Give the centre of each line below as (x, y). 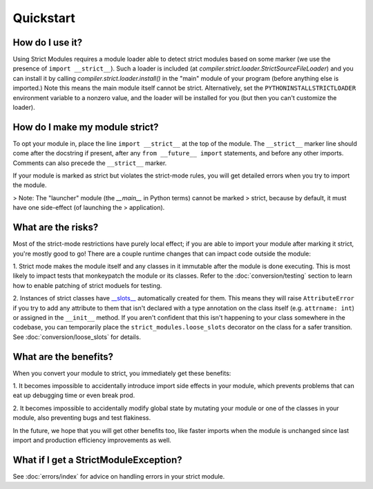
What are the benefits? (63, 357)
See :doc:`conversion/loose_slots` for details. (77, 337)
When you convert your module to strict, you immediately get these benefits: (122, 373)
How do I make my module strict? (86, 127)
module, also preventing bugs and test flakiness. (82, 418)
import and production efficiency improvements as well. (92, 440)
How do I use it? (48, 42)
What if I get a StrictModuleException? (97, 460)
